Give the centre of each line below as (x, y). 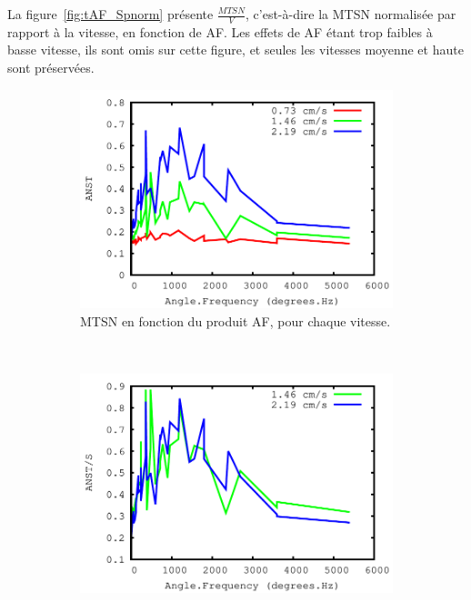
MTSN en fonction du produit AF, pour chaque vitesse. (235, 321)
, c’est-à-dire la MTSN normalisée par (351, 14)
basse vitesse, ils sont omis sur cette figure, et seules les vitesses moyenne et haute (235, 50)
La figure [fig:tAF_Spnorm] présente (110, 14)
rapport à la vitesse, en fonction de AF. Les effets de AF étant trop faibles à (220, 31)
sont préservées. (51, 68)
